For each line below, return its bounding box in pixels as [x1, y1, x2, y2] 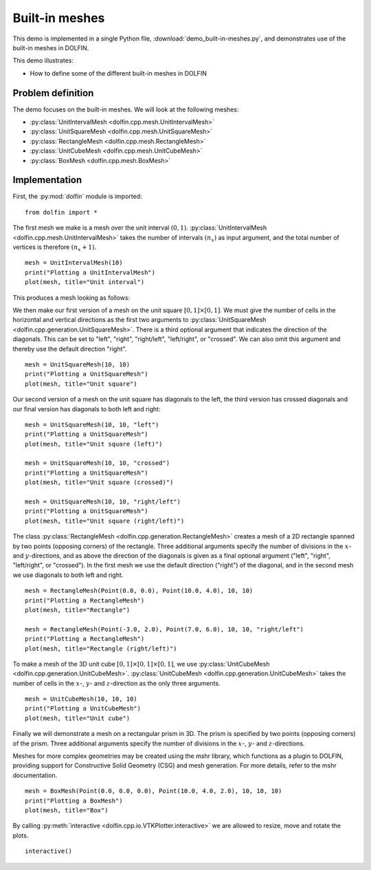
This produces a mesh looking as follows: [12, 293, 131, 302]
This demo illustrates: [12, 56, 74, 65]
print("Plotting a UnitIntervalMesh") [25, 268, 156, 276]
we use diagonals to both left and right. [12, 571, 124, 579]
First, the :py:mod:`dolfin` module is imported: [12, 193, 142, 201]
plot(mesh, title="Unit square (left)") [25, 440, 163, 448]
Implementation [12, 174, 82, 186]
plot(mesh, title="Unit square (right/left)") [25, 516, 185, 525]
